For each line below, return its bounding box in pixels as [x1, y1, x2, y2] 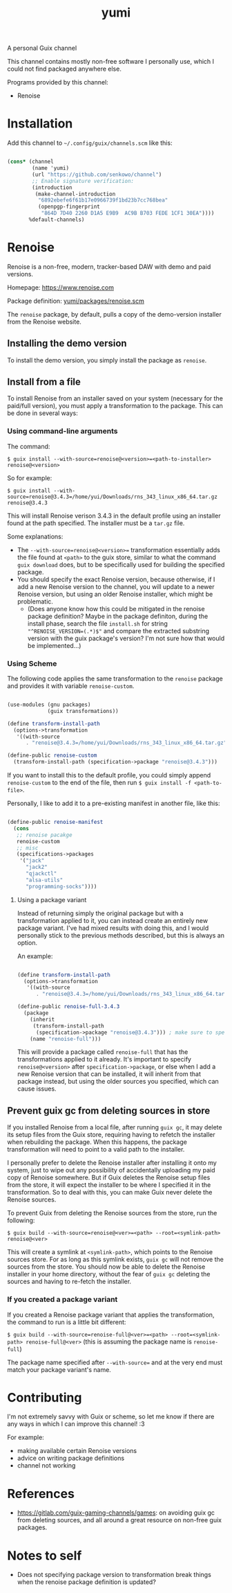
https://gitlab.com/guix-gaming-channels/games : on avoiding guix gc [17, 1508, 215, 1517]
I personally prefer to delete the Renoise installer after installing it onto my [7, 1159, 217, 1167]
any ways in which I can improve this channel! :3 [7, 1420, 145, 1428]
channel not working [17, 1461, 76, 1470]
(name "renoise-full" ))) [30, 1035, 101, 1042]
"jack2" [25, 864, 48, 871]
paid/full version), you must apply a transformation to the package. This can [7, 402, 223, 410]
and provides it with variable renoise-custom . [7, 682, 135, 690]
